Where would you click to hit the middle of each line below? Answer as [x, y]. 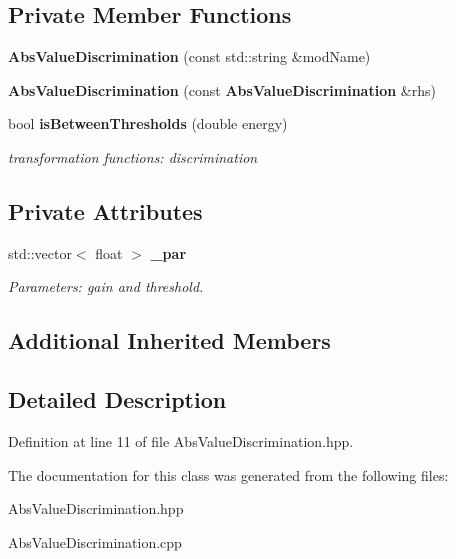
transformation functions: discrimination [133, 156]
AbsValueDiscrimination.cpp [95, 541]
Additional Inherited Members [169, 340]
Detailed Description [117, 399]
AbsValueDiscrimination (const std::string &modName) [189, 56]
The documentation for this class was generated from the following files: [228, 474]
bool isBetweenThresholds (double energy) [148, 123]
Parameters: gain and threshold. [106, 286]
